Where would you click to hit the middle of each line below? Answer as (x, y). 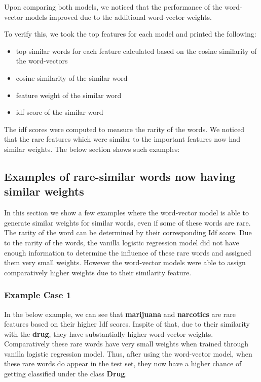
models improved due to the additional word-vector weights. (119, 17)
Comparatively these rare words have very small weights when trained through (126, 344)
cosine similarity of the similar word (72, 77)
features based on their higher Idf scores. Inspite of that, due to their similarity (127, 324)
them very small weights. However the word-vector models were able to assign (125, 262)
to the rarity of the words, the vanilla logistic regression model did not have (122, 242)
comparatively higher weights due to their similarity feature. (98, 272)
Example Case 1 (38, 295)
